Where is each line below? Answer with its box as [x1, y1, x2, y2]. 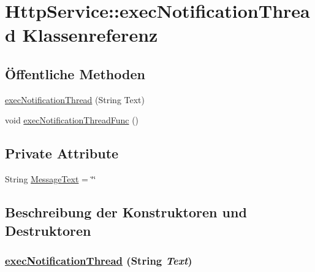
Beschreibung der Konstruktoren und [5, 203, 247, 222]
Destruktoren [5, 220, 91, 239]
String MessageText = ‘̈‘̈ [5, 173, 96, 185]
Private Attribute [5, 144, 119, 163]
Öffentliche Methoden [5, 64, 145, 83]
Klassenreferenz [22, 22, 158, 47]
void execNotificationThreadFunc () [5, 114, 139, 126]
